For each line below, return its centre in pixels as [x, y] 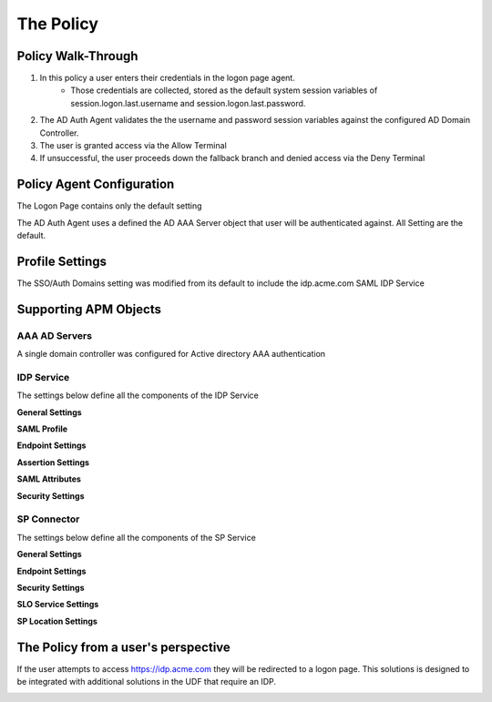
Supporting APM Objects [89, 309]
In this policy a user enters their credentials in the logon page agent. [167, 78]
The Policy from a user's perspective [124, 647]
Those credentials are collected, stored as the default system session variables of [224, 90]
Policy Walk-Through [77, 56]
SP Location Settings [57, 621]
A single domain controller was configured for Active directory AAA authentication [171, 354]
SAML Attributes [49, 479]
